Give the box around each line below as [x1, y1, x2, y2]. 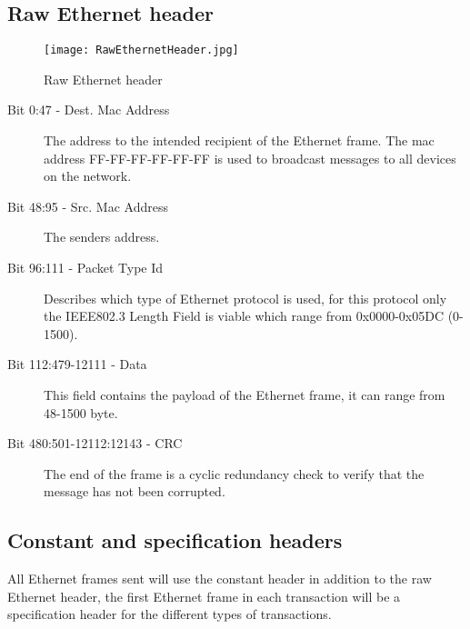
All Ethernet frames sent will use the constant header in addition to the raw [7, 569, 432, 588]
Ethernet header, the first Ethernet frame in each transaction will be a [7, 586, 401, 605]
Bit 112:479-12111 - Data [7, 354, 147, 374]
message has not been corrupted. [44, 482, 225, 501]
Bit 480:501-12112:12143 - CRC [7, 434, 183, 453]
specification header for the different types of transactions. [7, 604, 332, 624]
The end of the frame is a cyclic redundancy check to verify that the [44, 464, 425, 483]
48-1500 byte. [44, 403, 118, 422]
